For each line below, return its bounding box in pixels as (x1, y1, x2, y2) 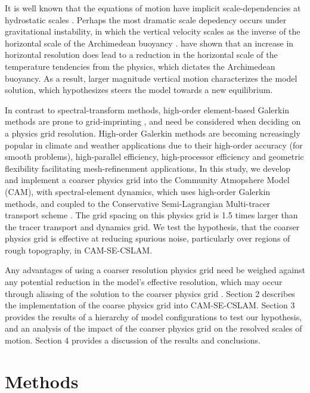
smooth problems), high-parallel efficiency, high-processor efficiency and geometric (5, 150, 304, 163)
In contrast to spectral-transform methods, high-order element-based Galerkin (5, 103, 290, 116)
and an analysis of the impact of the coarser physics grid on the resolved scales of (5, 322, 302, 335)
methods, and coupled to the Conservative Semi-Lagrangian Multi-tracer (5, 197, 271, 209)
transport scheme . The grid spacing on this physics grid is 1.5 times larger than (5, 209, 298, 221)
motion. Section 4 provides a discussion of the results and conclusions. (5, 334, 261, 346)
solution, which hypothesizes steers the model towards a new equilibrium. (5, 83, 273, 96)
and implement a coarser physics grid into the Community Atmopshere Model (5, 174, 290, 186)
